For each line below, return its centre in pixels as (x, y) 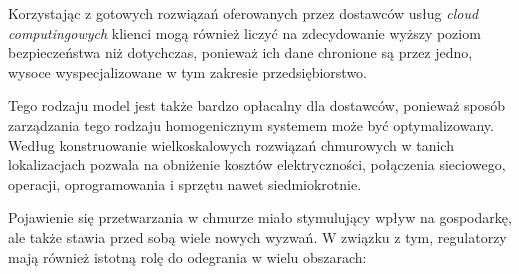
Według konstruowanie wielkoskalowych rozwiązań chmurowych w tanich (231, 144)
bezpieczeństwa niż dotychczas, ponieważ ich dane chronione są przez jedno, (240, 52)
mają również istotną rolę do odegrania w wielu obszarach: (187, 256)
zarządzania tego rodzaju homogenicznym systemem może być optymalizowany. (251, 124)
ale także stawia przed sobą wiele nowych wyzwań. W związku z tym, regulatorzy (257, 236)
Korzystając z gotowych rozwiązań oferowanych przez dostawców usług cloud (243, 13)
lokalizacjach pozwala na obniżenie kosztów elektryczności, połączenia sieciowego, (257, 164)
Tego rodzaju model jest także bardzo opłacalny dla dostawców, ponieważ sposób (257, 105)
